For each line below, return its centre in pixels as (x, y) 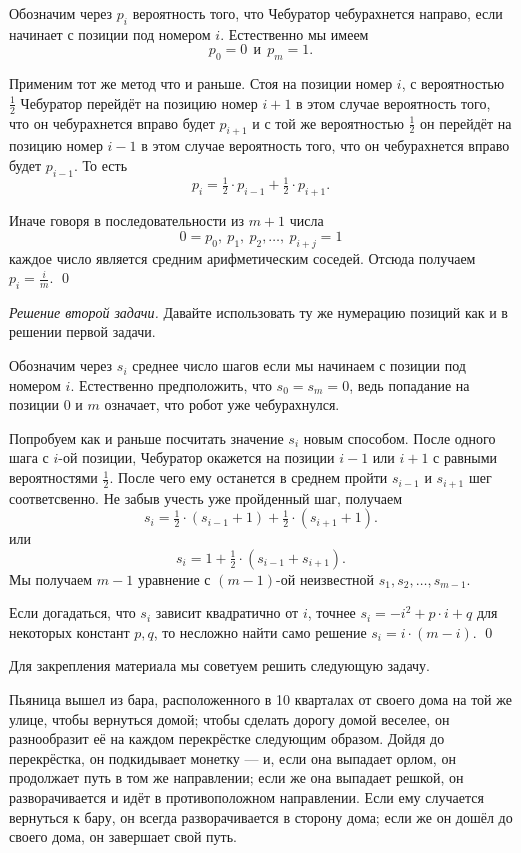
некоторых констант (69, 631)
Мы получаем (51, 578)
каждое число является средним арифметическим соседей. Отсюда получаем (242, 257)
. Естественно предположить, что (171, 384)
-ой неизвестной (325, 578)
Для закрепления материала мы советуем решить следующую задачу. (219, 665)
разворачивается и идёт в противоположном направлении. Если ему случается (246, 797)
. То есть (101, 165)
